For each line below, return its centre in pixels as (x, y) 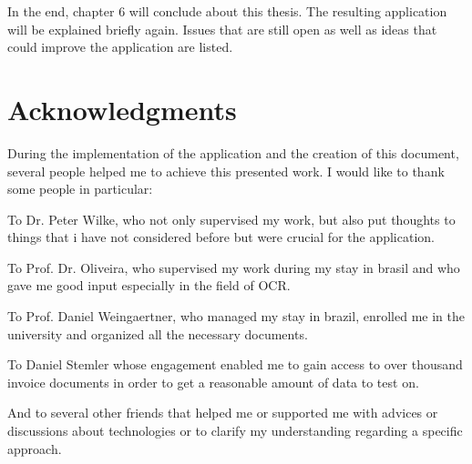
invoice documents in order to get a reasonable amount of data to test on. (213, 382)
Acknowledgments (122, 109)
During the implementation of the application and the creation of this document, (233, 152)
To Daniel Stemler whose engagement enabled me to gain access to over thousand (235, 364)
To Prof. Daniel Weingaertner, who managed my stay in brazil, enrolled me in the (236, 316)
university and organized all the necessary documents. (158, 333)
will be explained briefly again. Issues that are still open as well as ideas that (222, 29)
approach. (35, 448)
